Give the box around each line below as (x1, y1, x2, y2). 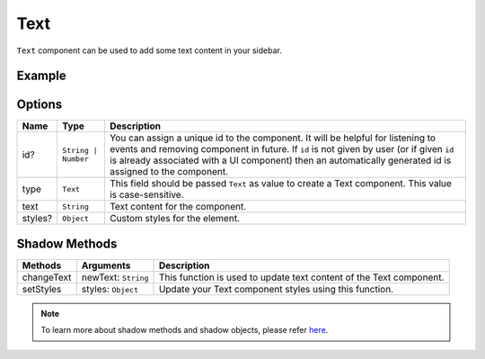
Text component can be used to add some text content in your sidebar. (16, 45, 282, 56)
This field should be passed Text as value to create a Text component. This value (109, 177, 453, 190)
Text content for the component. (109, 201, 247, 213)
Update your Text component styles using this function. (158, 283, 394, 295)
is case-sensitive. (109, 189, 184, 202)
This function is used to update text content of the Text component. (158, 271, 445, 283)
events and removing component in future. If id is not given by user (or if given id (109, 143, 454, 156)
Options (16, 97, 63, 112)
